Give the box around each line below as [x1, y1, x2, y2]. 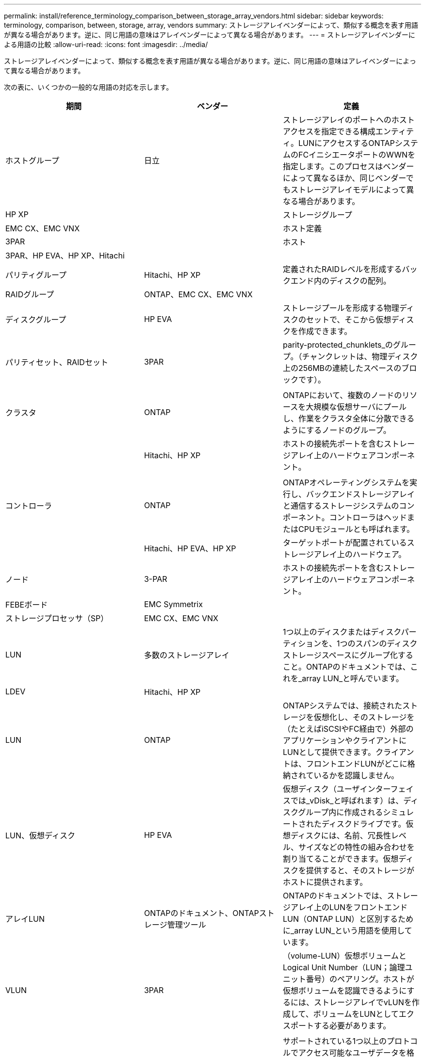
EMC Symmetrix [144, 599, 203, 609]
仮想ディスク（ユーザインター [282, 784, 391, 794]
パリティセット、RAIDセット [5, 357, 108, 367]
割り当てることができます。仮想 [282, 854, 399, 864]
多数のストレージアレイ [144, 650, 229, 660]
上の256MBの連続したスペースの [282, 363, 402, 373]
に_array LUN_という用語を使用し [282, 926, 405, 935]
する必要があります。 [313, 1021, 391, 1030]
